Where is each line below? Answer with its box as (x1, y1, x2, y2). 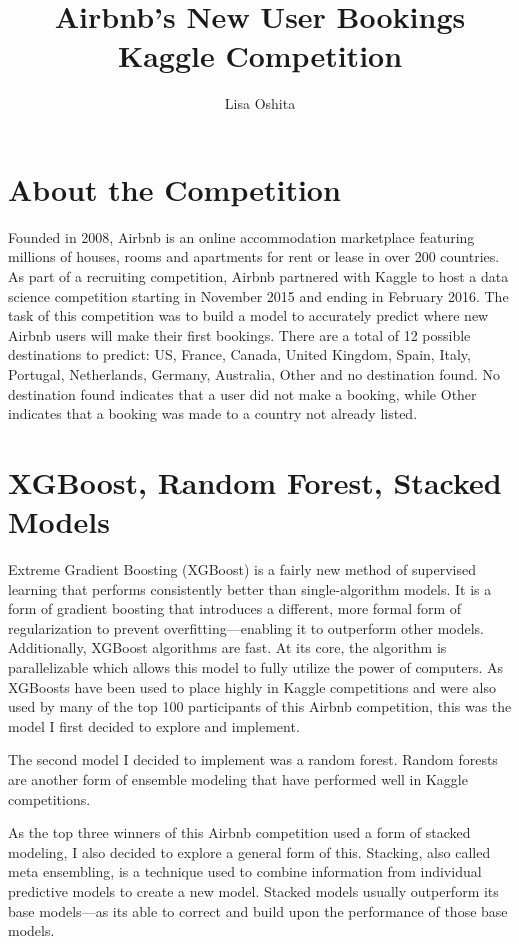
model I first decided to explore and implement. (8, 715, 300, 736)
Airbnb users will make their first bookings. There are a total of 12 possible (8, 324, 471, 345)
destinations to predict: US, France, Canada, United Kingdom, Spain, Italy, (8, 344, 471, 365)
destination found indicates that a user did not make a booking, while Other (8, 383, 477, 404)
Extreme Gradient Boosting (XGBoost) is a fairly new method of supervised (8, 559, 476, 580)
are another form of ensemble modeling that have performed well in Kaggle (8, 769, 468, 790)
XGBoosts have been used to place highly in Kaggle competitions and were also (8, 676, 496, 697)
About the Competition (8, 168, 341, 209)
